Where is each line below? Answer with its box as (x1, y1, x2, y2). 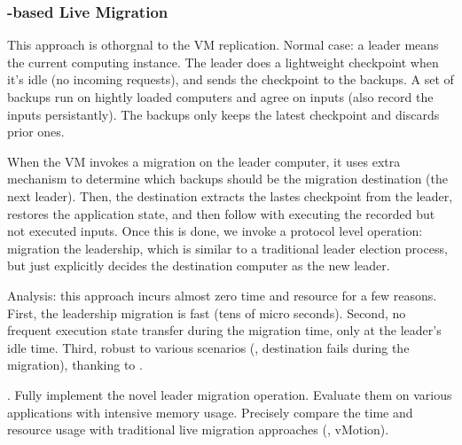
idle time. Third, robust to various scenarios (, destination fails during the (7, 338, 410, 356)
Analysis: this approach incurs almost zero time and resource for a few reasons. (7, 285, 437, 304)
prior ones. (7, 122, 65, 141)
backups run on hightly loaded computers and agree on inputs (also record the (7, 88, 434, 105)
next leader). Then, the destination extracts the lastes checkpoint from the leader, (7, 186, 453, 205)
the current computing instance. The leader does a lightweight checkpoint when (7, 52, 439, 71)
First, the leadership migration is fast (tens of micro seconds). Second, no (7, 303, 406, 322)
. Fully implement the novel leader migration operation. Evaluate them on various (7, 385, 452, 403)
